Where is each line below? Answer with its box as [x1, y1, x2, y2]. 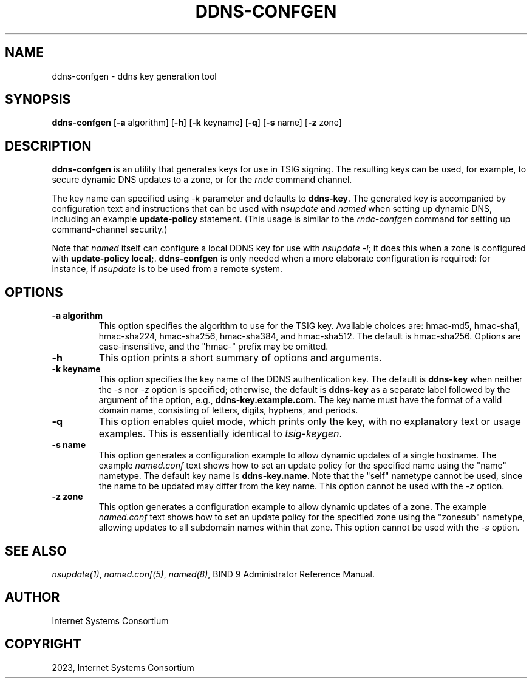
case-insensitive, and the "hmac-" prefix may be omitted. [98, 341, 329, 352]
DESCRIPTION [5, 138, 92, 154]
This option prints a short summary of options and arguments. [98, 352, 382, 364]
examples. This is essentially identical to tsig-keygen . [98, 427, 342, 440]
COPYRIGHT [5, 636, 81, 652]
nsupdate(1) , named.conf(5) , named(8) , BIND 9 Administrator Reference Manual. [52, 568, 375, 579]
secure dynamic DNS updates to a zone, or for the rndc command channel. [52, 174, 352, 185]
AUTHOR [5, 590, 60, 605]
